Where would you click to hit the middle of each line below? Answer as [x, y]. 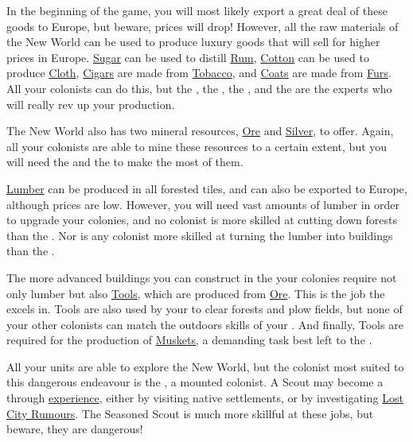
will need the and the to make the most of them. [125, 162]
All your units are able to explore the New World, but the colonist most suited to [205, 366]
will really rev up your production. [91, 104]
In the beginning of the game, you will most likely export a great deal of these [197, 10]
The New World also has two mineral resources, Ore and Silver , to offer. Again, [200, 131]
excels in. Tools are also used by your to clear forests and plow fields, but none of [205, 309]
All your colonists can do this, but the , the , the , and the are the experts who [199, 88]
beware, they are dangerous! [75, 429]
